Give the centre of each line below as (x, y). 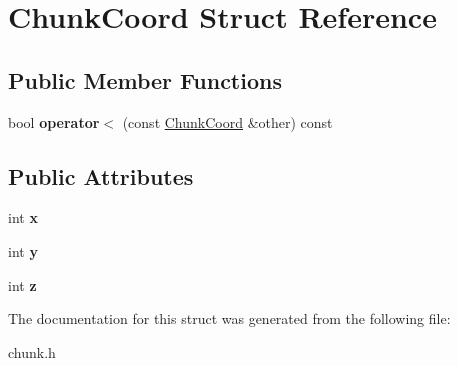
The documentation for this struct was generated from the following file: (229, 318)
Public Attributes (101, 175)
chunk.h (32, 351)
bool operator (54, 121)
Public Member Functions (145, 79)
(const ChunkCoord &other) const (227, 121)
